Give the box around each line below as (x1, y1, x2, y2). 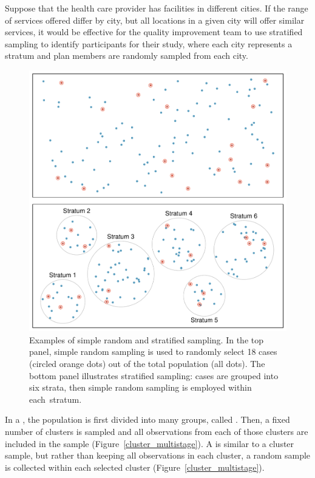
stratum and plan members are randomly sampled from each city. (5, 49, 248, 62)
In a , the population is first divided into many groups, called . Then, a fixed (5, 413, 290, 426)
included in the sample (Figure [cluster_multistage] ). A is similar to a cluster (5, 437, 294, 449)
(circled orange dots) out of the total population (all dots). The (29, 357, 265, 370)
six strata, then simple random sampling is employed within (29, 381, 252, 394)
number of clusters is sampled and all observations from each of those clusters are (5, 425, 308, 438)
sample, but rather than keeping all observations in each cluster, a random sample (5, 449, 311, 462)
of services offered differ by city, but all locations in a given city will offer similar (5, 13, 305, 26)
